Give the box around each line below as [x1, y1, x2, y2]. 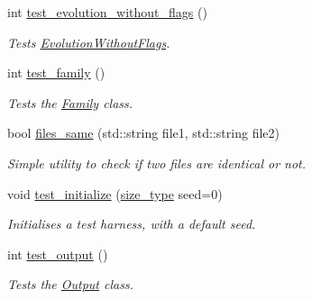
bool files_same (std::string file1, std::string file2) [7, 123, 280, 142]
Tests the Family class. [7, 93, 133, 112]
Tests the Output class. [7, 275, 133, 294]
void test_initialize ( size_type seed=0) [7, 184, 223, 203]
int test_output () [7, 244, 108, 263]
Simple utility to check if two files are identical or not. [7, 153, 307, 172]
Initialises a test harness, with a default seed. [7, 214, 256, 233]
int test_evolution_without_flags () [7, 3, 207, 21]
